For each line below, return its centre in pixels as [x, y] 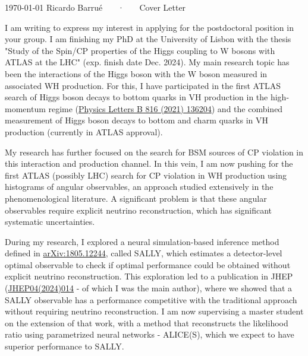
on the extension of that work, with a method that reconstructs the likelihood [147, 322]
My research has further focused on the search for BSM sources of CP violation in [154, 152]
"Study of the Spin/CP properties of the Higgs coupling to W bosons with [140, 50]
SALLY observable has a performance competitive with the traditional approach [151, 299]
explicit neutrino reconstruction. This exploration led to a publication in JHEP [149, 276]
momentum [25, 108]
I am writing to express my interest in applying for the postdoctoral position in [149, 27]
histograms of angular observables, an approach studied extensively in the [139, 187]
